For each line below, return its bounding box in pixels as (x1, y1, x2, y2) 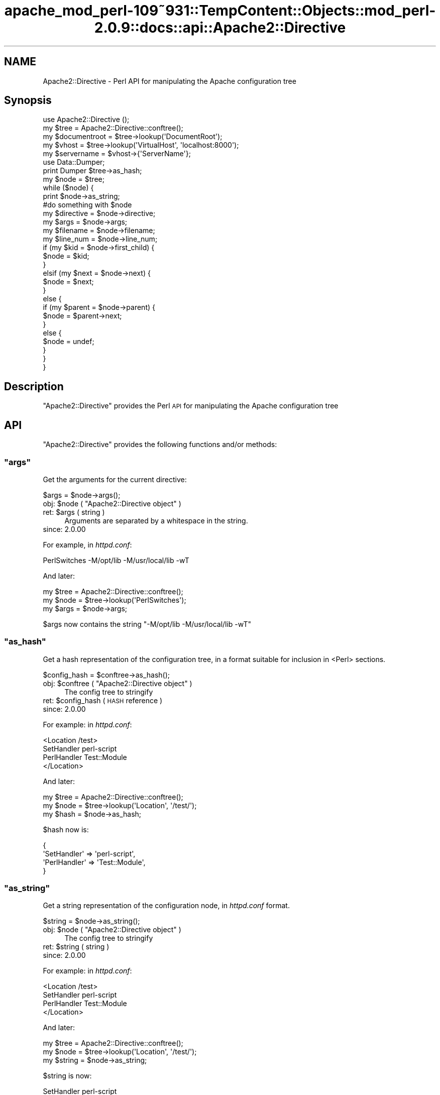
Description (4, 380, 64, 393)
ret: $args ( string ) (43, 507, 105, 516)
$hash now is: (43, 825, 89, 834)
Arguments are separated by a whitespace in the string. (64, 516, 248, 525)
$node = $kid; (43, 252, 89, 261)
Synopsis (4, 94, 52, 107)
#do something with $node (43, 200, 132, 209)
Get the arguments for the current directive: (43, 475, 187, 484)
